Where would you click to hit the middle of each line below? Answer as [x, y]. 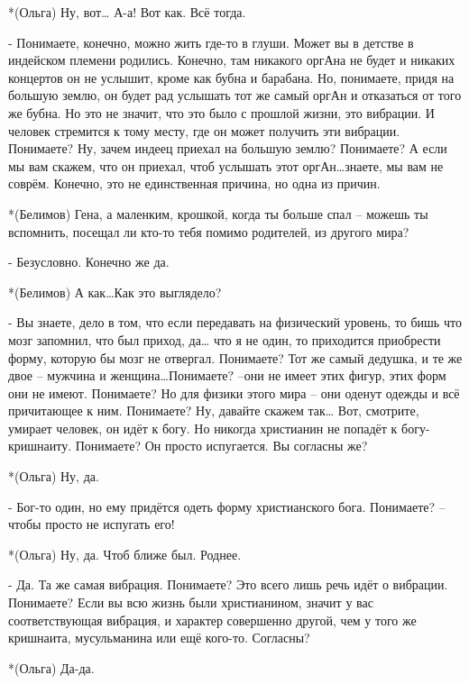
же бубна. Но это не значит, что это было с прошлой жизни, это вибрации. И [221, 112]
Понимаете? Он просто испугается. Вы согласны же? [221, 446]
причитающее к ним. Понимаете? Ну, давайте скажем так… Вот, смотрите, [214, 410]
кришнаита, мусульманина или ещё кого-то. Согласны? [159, 638]
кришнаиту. [40, 446]
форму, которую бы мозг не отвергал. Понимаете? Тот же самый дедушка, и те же [235, 357]
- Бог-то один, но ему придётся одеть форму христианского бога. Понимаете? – [227, 506]
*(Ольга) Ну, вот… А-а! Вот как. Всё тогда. [127, 12]
